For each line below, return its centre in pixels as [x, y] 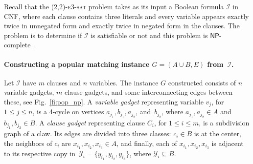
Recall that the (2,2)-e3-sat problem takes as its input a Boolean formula [114, 6]
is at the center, [218, 133]
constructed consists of [202, 82]
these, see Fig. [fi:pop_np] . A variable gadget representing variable [104, 101]
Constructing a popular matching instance [77, 64]
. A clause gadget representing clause [90, 122]
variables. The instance [124, 82]
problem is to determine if [43, 35]
